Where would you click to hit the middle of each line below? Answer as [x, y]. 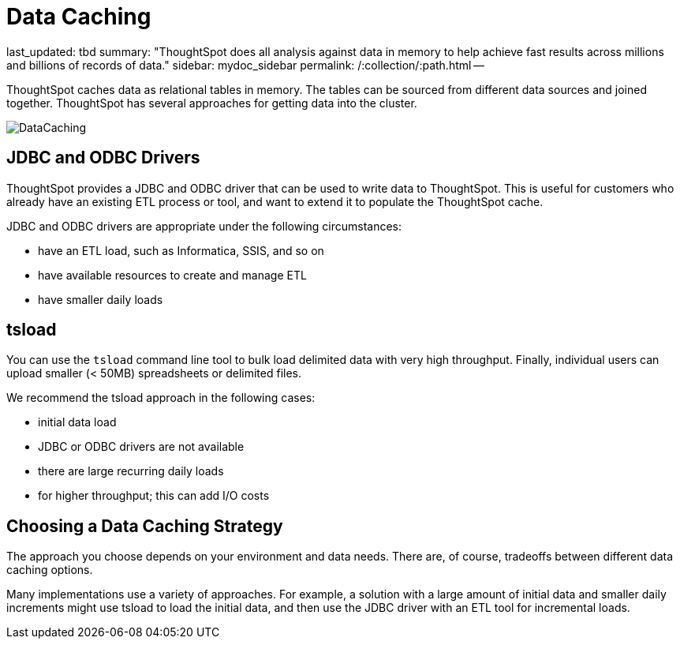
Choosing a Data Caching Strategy [145, 526]
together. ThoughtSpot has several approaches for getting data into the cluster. [212, 103]
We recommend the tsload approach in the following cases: [161, 398]
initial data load [77, 422]
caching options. [50, 570]
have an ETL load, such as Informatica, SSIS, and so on [181, 250]
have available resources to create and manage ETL [172, 275]
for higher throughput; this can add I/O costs [154, 496]
